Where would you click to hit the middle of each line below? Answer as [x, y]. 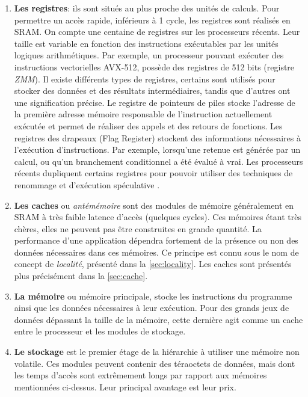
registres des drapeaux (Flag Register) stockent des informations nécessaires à [157, 137]
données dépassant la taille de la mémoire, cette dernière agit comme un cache [159, 319]
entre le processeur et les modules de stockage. [100, 331]
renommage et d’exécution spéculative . [87, 184]
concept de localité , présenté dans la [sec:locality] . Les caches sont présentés [153, 264]
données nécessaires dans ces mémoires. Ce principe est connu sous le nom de [156, 252]
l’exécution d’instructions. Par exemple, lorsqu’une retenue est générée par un [157, 149]
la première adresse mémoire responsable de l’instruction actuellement [143, 114]
